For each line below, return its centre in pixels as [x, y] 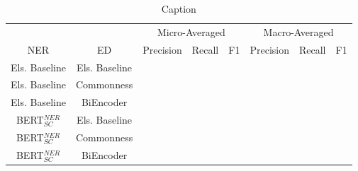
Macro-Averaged [298, 31]
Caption [179, 8]
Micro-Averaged [191, 31]
